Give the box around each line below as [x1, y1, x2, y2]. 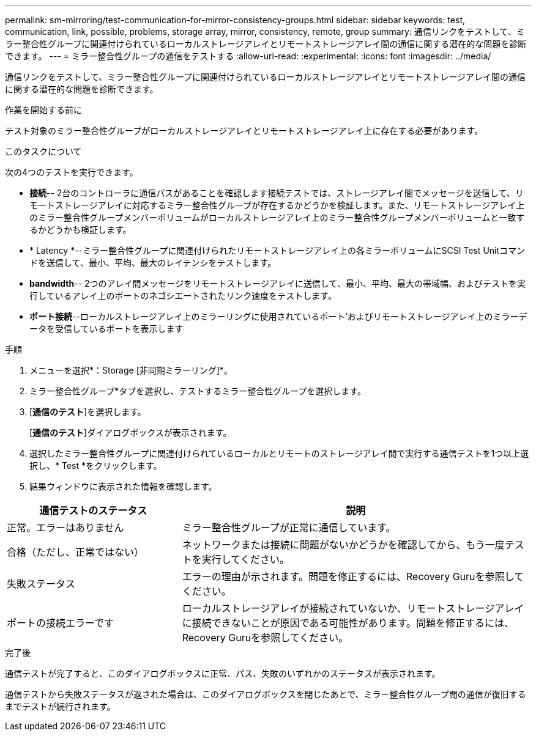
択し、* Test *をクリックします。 [29, 460, 162, 471]
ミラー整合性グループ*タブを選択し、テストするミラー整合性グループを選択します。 [29, 386, 366, 396]
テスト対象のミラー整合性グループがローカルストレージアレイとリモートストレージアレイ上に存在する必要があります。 [5, 125, 483, 136]
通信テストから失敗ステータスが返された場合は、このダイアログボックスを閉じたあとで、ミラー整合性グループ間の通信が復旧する [5, 689, 526, 699]
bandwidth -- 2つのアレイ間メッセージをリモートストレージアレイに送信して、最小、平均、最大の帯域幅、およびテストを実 [29, 278, 526, 289]
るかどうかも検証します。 [29, 224, 132, 235]
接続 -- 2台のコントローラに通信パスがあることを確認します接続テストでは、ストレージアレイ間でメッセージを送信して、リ [29, 188, 524, 198]
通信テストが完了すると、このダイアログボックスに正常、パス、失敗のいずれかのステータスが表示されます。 [5, 668, 441, 679]
